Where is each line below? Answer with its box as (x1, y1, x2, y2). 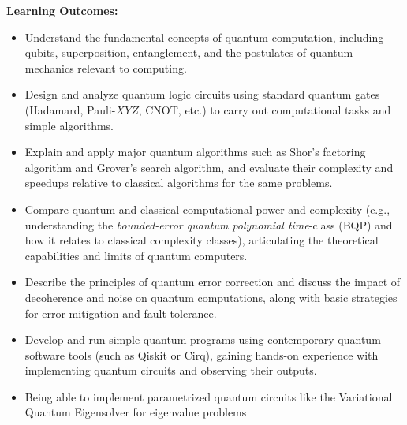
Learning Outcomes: (6, 2, 118, 18)
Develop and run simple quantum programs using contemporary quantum (24, 331, 381, 348)
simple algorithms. (24, 117, 114, 133)
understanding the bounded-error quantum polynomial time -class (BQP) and (24, 216, 393, 233)
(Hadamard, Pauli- (24, 101, 116, 117)
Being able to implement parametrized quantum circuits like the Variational (24, 388, 393, 404)
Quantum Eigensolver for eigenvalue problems (24, 404, 247, 420)
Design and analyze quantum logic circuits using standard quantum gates (24, 86, 380, 103)
